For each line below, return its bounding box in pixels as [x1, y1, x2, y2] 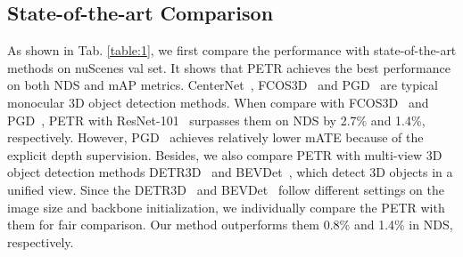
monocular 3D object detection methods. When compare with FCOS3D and [7, 92, 429, 111]
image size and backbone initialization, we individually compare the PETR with [7, 197, 445, 216]
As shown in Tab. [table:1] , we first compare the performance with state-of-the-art [7, 41, 457, 60]
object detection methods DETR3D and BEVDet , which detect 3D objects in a [7, 163, 453, 181]
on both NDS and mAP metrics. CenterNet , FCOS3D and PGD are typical [7, 76, 438, 94]
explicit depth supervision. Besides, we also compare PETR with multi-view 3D [7, 145, 442, 164]
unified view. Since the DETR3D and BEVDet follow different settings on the [7, 180, 445, 198]
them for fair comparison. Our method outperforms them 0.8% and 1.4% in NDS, [7, 215, 453, 234]
